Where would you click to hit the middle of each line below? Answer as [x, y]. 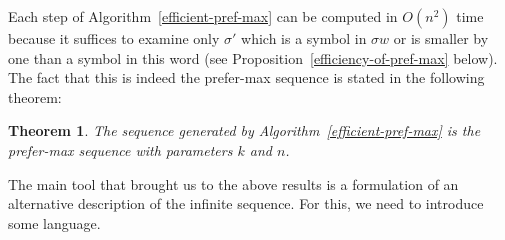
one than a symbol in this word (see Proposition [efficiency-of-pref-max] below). [253, 57]
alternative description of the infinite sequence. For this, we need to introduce [246, 203]
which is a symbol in [304, 38]
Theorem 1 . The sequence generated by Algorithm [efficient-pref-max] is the [244, 130]
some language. [54, 222]
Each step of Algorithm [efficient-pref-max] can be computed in [203, 16]
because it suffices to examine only [114, 38]
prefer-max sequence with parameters [120, 149]
